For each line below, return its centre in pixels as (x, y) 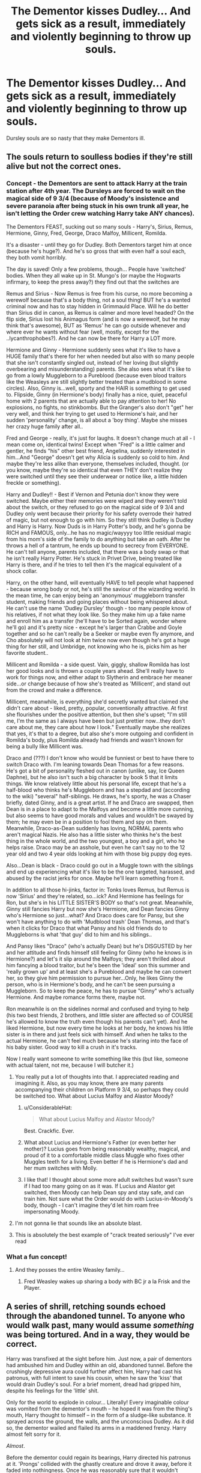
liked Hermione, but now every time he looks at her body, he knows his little (100, 1028)
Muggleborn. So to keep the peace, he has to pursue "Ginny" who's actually (100, 991)
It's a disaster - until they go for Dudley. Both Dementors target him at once (99, 244)
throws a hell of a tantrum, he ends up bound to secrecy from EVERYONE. (97, 545)
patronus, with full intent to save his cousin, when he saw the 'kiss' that (94, 1377)
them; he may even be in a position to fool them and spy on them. (87, 822)
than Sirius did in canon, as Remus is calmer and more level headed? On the (100, 312)
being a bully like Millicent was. (45, 746)
